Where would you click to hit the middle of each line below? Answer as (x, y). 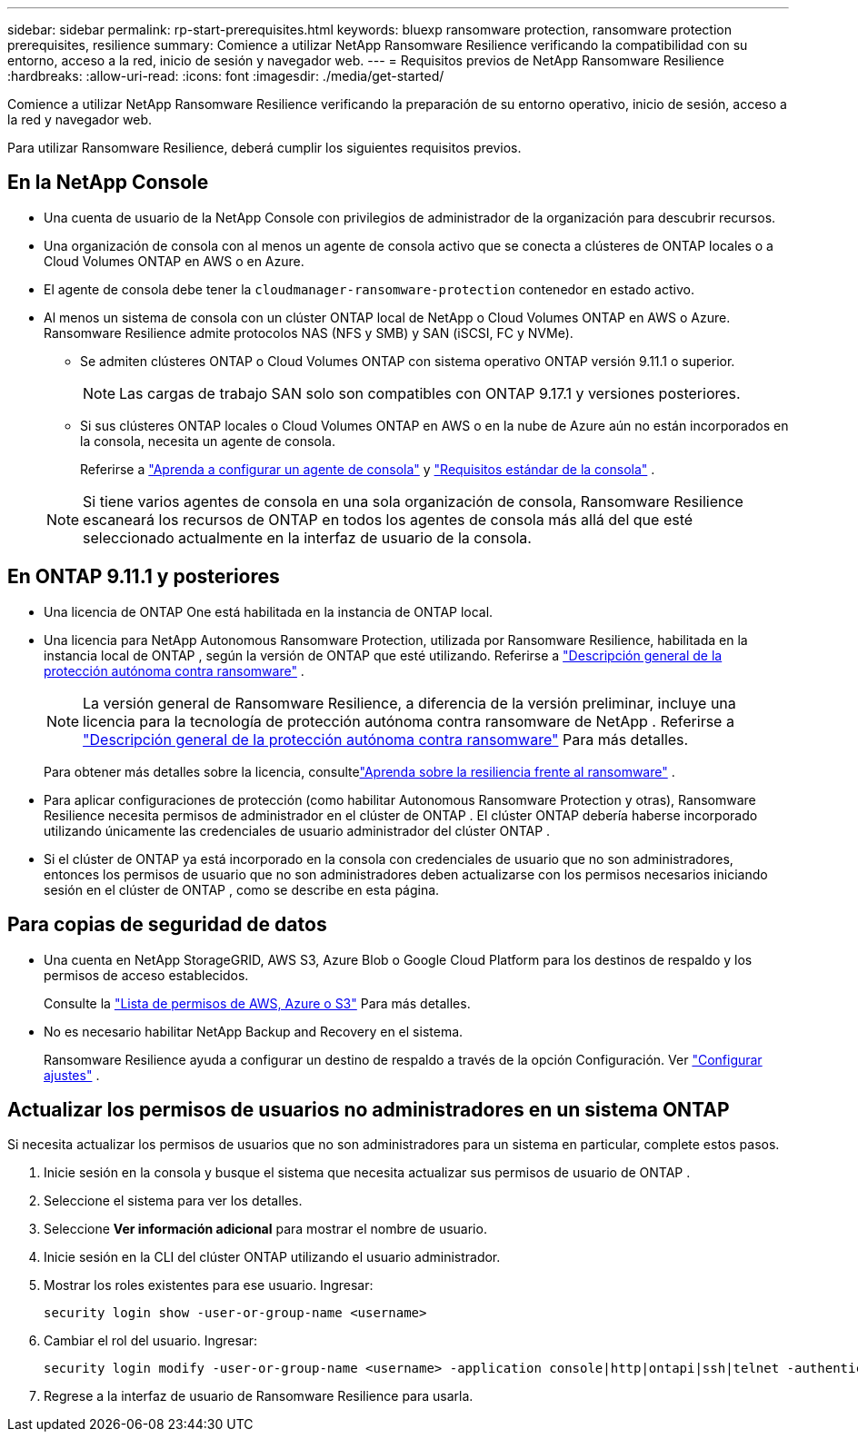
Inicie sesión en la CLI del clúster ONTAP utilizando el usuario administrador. (272, 1257)
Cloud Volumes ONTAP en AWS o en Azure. (174, 261)
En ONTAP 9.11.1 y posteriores (144, 577)
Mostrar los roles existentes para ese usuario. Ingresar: (209, 1285)
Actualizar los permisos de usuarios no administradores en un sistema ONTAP (369, 1109)
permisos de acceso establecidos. (146, 975)
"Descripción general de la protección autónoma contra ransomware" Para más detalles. (386, 739)
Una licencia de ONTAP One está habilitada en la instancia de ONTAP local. (269, 611)
